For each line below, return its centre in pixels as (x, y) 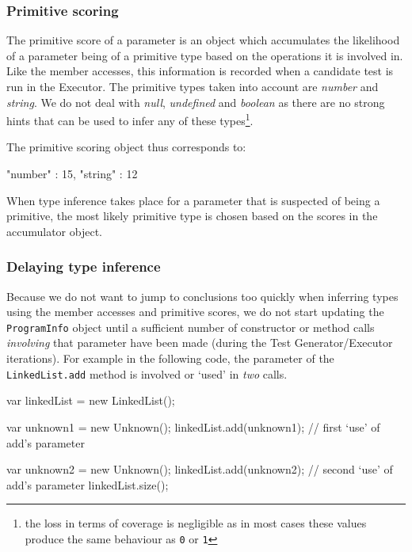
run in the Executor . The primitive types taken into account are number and (193, 86)
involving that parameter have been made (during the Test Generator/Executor (200, 343)
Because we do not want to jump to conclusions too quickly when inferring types (202, 296)
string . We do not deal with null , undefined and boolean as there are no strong (196, 102)
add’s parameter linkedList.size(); (88, 484)
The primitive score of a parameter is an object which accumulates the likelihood (203, 40)
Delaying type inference (84, 266)
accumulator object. (54, 231)
